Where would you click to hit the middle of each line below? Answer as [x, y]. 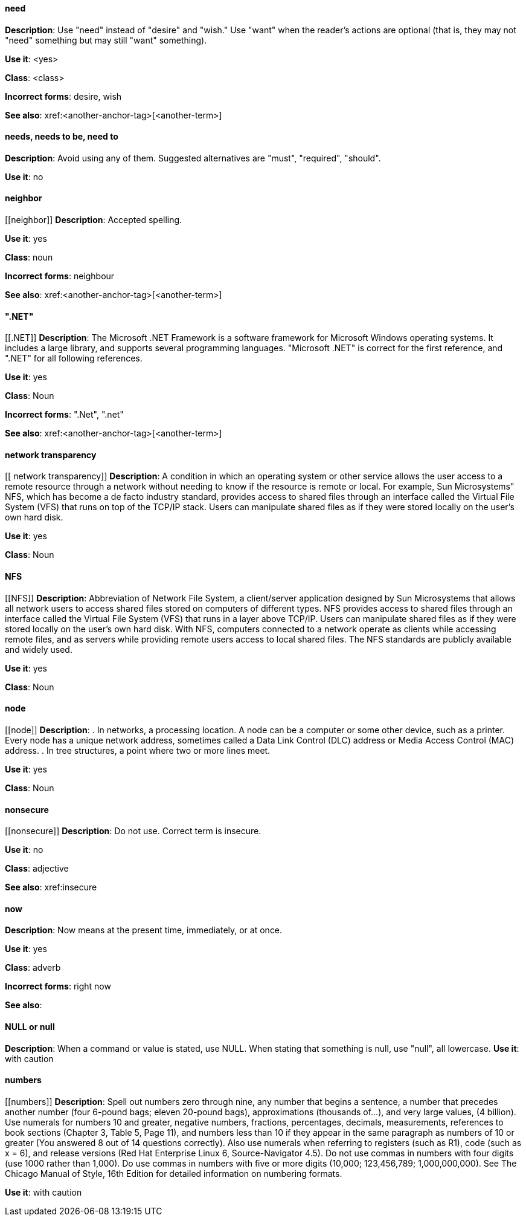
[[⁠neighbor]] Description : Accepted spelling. [94, 220]
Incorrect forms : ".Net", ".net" [64, 415]
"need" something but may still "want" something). [106, 40]
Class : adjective [37, 869]
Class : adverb [33, 968]
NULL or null [30, 1026]
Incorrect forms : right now [58, 986]
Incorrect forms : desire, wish [63, 96]
